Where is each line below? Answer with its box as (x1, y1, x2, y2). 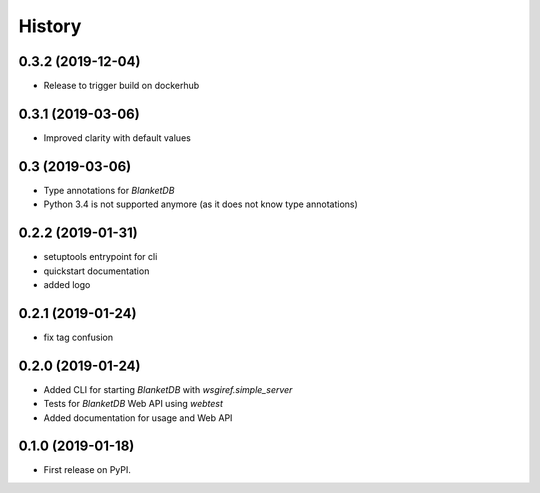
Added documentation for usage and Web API (43, 411, 233, 424)
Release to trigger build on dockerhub (43, 80, 200, 92)
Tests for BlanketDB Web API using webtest (43, 398, 224, 410)
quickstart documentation (43, 265, 150, 277)
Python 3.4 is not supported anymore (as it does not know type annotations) (43, 198, 359, 210)
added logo (43, 278, 91, 290)
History (18, 15, 82, 37)
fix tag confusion (43, 331, 114, 343)
